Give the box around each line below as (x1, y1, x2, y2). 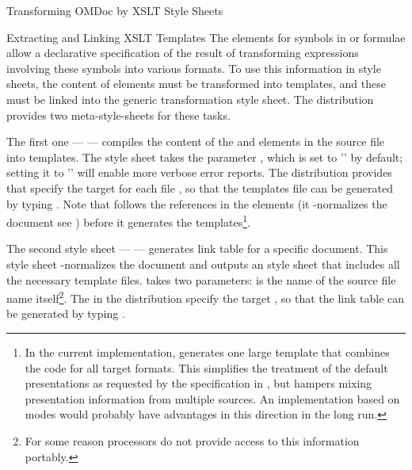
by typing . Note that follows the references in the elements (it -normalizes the (6, 195, 387, 212)
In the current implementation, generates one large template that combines (25, 344, 390, 360)
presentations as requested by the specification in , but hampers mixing (25, 375, 372, 392)
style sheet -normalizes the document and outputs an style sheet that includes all (6, 255, 400, 272)
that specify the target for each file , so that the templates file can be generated (6, 179, 393, 196)
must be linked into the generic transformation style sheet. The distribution (6, 90, 374, 107)
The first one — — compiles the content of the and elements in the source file (6, 133, 385, 150)
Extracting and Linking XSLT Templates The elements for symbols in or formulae (6, 29, 406, 45)
